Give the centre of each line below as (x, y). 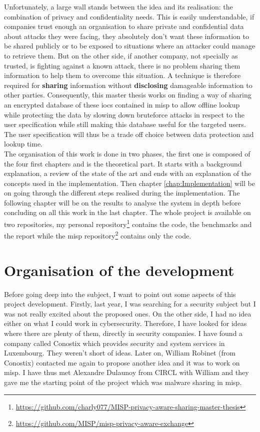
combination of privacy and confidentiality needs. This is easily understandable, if (129, 16)
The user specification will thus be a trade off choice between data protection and (129, 134)
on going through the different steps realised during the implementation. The (122, 193)
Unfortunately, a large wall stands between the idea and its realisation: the (118, 6)
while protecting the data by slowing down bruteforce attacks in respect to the (124, 114)
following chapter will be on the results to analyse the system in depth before (122, 202)
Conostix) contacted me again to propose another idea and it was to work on (122, 362)
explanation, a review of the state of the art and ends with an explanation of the (128, 173)
